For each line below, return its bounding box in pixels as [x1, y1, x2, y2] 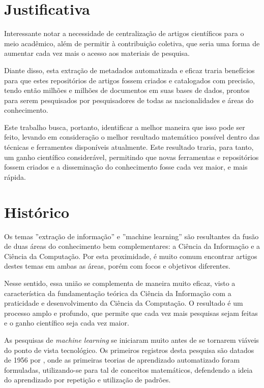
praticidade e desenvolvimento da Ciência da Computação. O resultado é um [4, 298, 243, 308]
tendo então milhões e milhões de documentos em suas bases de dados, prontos [4, 85, 250, 95]
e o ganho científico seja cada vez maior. [4, 317, 129, 328]
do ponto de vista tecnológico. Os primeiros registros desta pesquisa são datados [4, 344, 254, 355]
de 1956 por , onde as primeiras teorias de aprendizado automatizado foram [4, 354, 240, 365]
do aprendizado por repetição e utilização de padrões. [4, 374, 171, 385]
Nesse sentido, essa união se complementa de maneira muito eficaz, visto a [4, 277, 236, 288]
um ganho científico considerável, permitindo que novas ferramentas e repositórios [4, 151, 259, 162]
